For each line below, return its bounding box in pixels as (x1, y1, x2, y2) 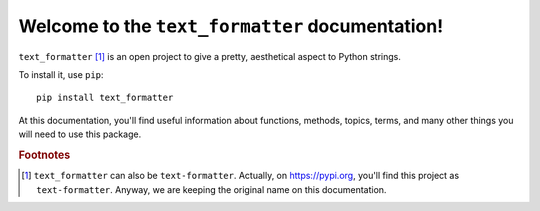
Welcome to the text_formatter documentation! (18, 15, 444, 37)
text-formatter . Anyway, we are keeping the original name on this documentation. (36, 183, 387, 195)
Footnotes (18, 148, 71, 162)
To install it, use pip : (18, 68, 104, 80)
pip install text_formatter (36, 92, 174, 104)
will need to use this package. (18, 128, 142, 140)
